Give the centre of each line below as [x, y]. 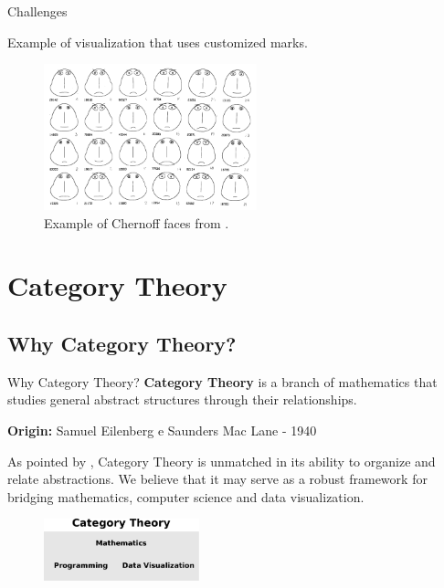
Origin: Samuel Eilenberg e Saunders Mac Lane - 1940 [162, 430]
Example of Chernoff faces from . [137, 222]
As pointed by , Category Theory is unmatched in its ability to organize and [222, 461]
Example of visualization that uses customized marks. [158, 42]
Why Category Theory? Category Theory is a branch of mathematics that [222, 381]
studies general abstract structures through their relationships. [182, 399]
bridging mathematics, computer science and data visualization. [186, 496]
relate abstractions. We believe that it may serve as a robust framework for [217, 479]
